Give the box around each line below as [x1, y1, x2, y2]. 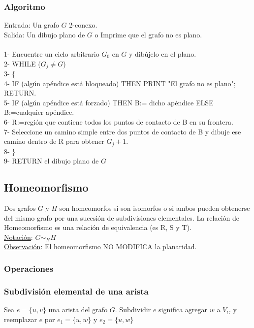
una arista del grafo [48, 304, 108, 315]
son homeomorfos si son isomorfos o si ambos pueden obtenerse [59, 203, 250, 213]
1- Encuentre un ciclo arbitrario [4, 49, 99, 59]
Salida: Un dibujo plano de [4, 29, 85, 39]
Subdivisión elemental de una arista [4, 285, 149, 297]
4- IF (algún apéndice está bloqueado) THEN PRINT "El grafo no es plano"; [4, 78, 236, 88]
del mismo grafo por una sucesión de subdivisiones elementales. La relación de [4, 212, 239, 223]
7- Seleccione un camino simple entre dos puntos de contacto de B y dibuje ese [4, 126, 241, 136]
